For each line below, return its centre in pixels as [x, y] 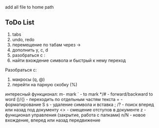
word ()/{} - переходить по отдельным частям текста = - [64, 99]
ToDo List [20, 22]
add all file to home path [29, 7]
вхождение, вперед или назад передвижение [53, 120]
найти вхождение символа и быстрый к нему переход [69, 60]
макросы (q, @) [28, 79]
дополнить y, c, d [30, 50]
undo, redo [23, 39]
